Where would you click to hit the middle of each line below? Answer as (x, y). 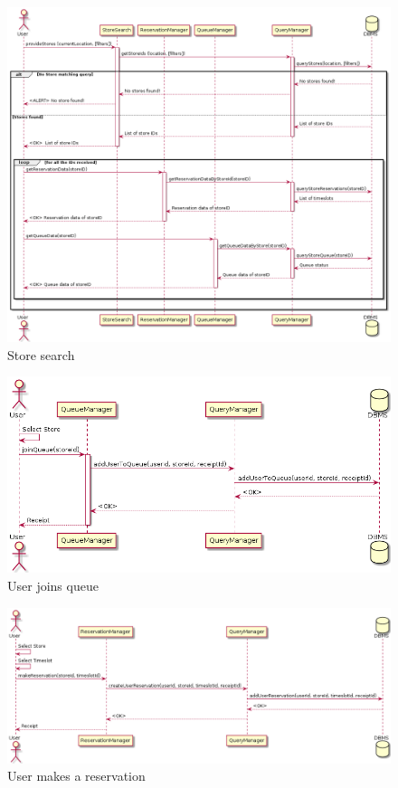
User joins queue (53, 586)
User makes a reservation (76, 776)
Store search (41, 354)
